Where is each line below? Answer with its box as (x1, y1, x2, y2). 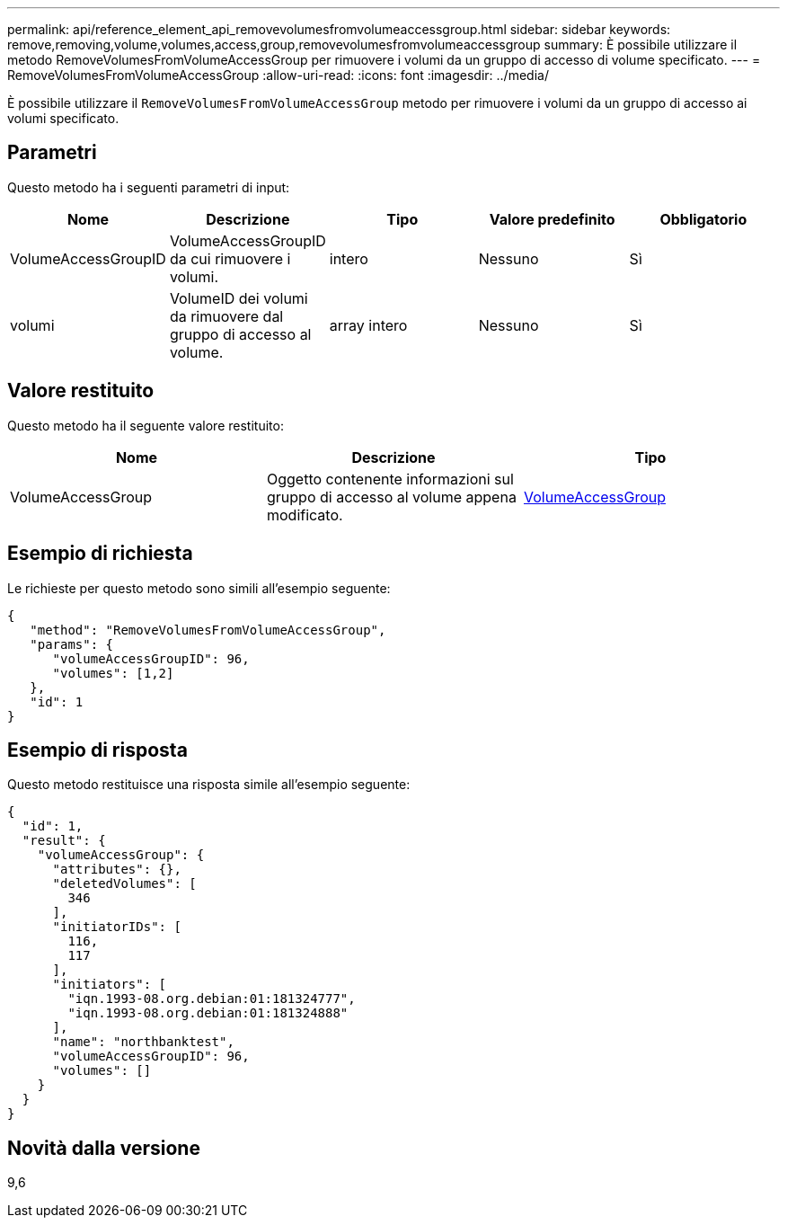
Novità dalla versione (7, 1136, 200, 1159)
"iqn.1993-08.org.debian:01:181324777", (67, 991, 356, 1007)
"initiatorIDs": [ (52, 919, 181, 935)
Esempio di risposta (7, 738, 188, 761)
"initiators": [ (52, 977, 167, 992)
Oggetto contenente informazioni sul (266, 469, 514, 488)
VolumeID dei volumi (169, 288, 308, 307)
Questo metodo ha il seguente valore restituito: (7, 417, 284, 433)
